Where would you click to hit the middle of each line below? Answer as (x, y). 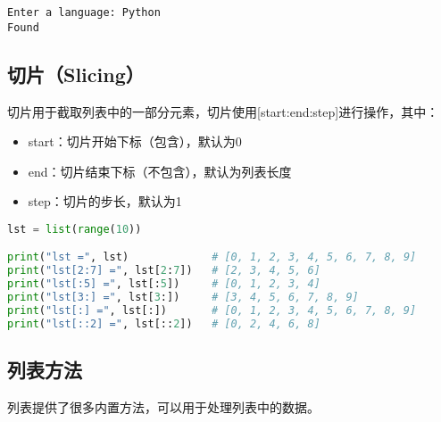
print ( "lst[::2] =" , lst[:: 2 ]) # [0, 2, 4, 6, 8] (164, 323)
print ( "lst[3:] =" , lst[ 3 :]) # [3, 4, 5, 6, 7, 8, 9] (183, 298)
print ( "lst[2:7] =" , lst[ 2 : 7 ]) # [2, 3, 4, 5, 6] (164, 271)
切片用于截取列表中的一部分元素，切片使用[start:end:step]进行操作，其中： (223, 111)
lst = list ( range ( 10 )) (75, 229)
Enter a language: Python (84, 12)
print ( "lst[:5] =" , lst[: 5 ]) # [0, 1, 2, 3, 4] (164, 284)
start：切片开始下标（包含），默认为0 (135, 141)
